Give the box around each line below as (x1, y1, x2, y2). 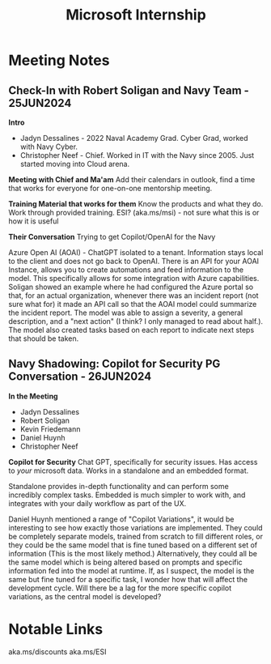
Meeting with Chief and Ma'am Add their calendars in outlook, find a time (8, 175, 256, 184)
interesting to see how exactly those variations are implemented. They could (8, 522, 263, 532)
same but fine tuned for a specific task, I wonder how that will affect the (8, 574, 248, 584)
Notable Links (8, 620, 104, 638)
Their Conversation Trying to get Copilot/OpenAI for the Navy (8, 232, 216, 241)
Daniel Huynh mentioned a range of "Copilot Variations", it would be (8, 514, 235, 524)
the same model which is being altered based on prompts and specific (8, 557, 243, 567)
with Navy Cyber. (19, 142, 78, 151)
